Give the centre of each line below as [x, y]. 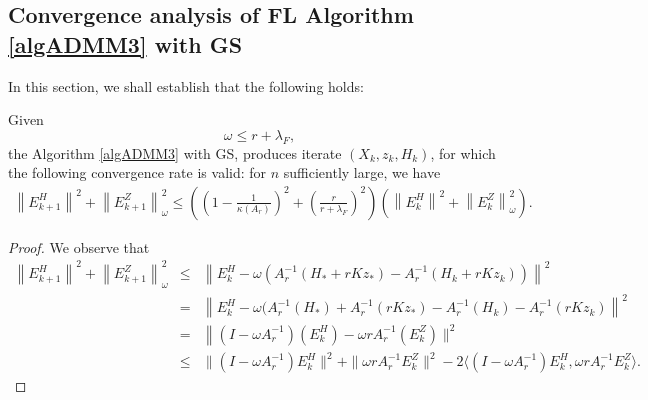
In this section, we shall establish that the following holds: [186, 85]
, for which [463, 152]
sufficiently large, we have [362, 172]
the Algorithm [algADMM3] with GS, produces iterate [175, 152]
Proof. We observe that [79, 246]
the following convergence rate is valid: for [137, 172]
